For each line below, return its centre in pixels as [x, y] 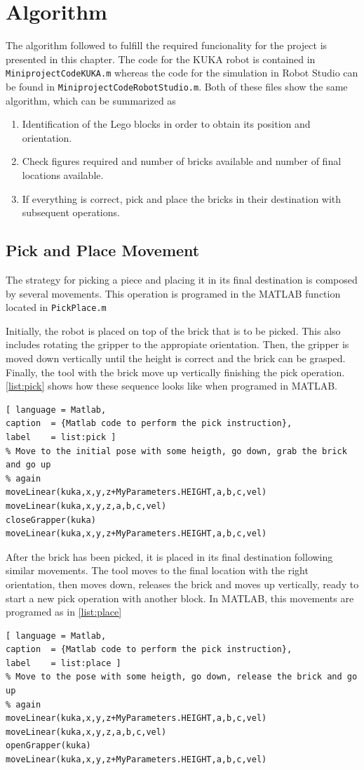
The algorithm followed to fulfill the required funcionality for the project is [167, 45]
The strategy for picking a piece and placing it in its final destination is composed [182, 279]
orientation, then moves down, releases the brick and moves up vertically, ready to [182, 584]
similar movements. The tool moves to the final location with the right [157, 570]
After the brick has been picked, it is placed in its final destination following [169, 556]
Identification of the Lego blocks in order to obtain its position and [166, 124]
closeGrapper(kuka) [51, 520]
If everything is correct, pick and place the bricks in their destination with [182, 198]
